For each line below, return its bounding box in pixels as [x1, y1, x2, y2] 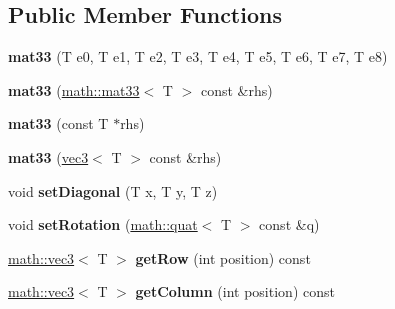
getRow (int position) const [135, 247, 311, 268]
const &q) [259, 214, 320, 235]
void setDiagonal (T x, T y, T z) [8, 180, 218, 201]
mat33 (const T [8, 113, 109, 134]
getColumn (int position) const [135, 281, 335, 302]
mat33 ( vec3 [8, 146, 89, 167]
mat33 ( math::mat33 [8, 79, 140, 100]
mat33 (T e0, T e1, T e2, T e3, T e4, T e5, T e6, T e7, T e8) [8, 46, 388, 67]
